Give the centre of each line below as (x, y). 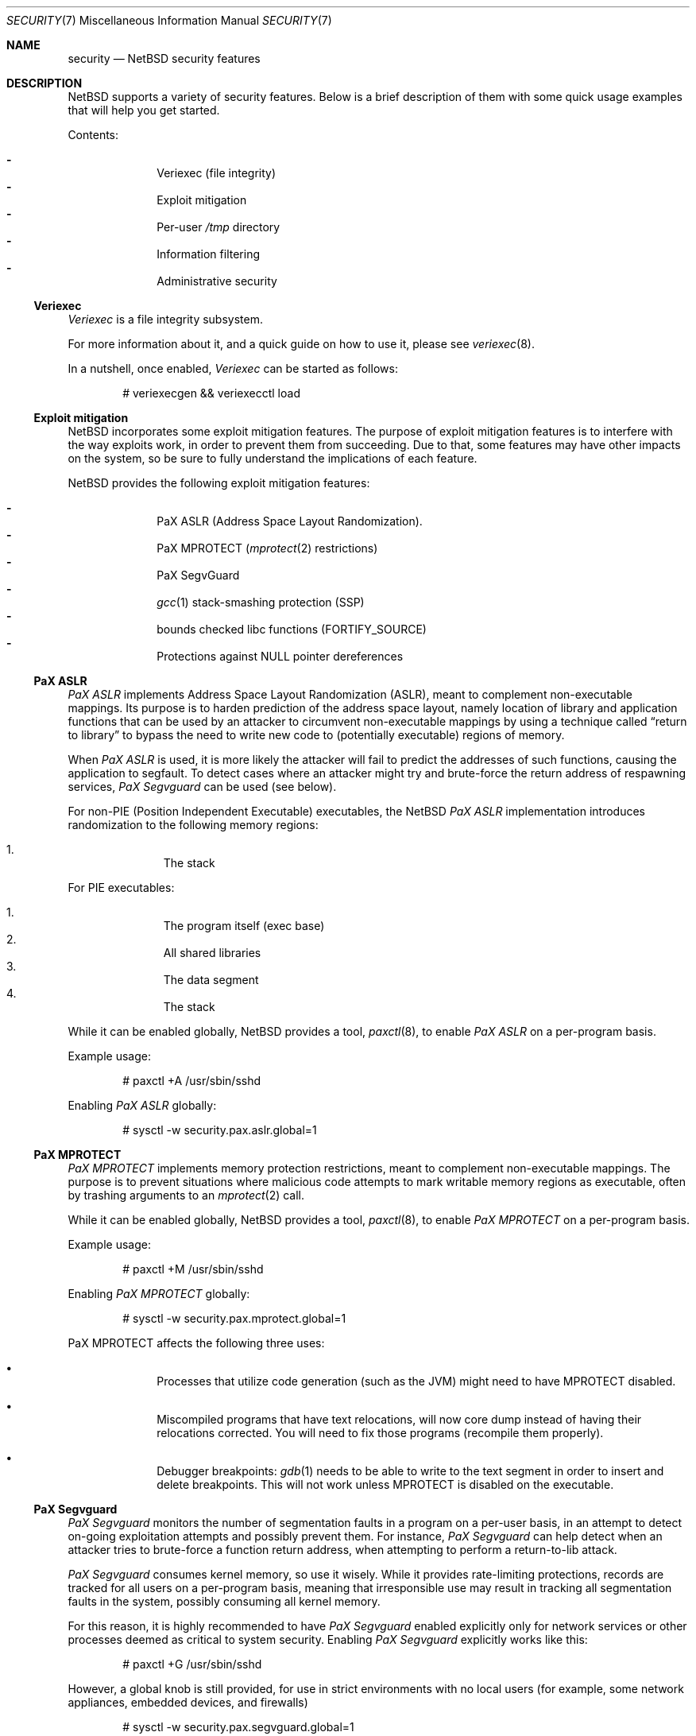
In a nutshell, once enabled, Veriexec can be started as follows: (233, 368)
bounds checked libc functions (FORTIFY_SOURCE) (292, 629)
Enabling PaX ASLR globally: (142, 1105)
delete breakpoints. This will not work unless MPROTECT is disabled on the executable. (385, 1484)
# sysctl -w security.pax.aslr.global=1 (220, 1130)
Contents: (93, 135)
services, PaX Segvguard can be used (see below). (202, 787)
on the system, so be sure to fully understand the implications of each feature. (273, 458)
